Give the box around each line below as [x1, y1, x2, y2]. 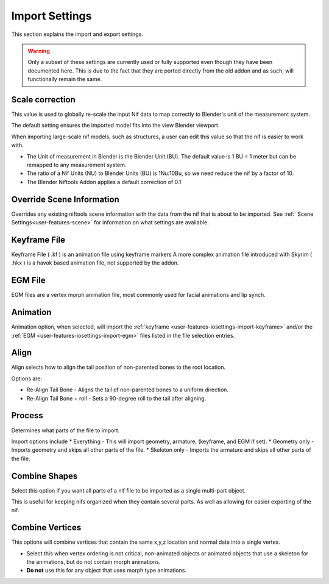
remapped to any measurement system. [26, 161, 127, 168]
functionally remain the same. [27, 76, 102, 83]
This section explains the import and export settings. [11, 30, 143, 38]
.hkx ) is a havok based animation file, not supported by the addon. [11, 259, 179, 266]
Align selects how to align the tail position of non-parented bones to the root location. [11, 363, 225, 371]
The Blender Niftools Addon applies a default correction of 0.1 [26, 178, 182, 185]
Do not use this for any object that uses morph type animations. [26, 567, 187, 574]
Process [11, 410, 43, 421]
